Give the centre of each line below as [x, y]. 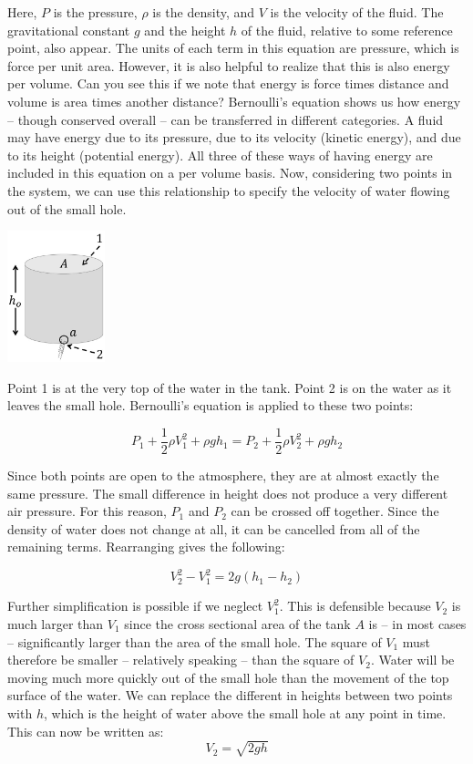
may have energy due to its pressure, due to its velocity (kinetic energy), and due [234, 137]
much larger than [56, 624]
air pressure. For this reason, [87, 511]
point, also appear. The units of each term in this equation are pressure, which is [233, 48]
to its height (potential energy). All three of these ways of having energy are [220, 155]
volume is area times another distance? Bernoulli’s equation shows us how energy [234, 101]
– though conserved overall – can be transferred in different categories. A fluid [226, 119]
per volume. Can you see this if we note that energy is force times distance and [228, 83]
